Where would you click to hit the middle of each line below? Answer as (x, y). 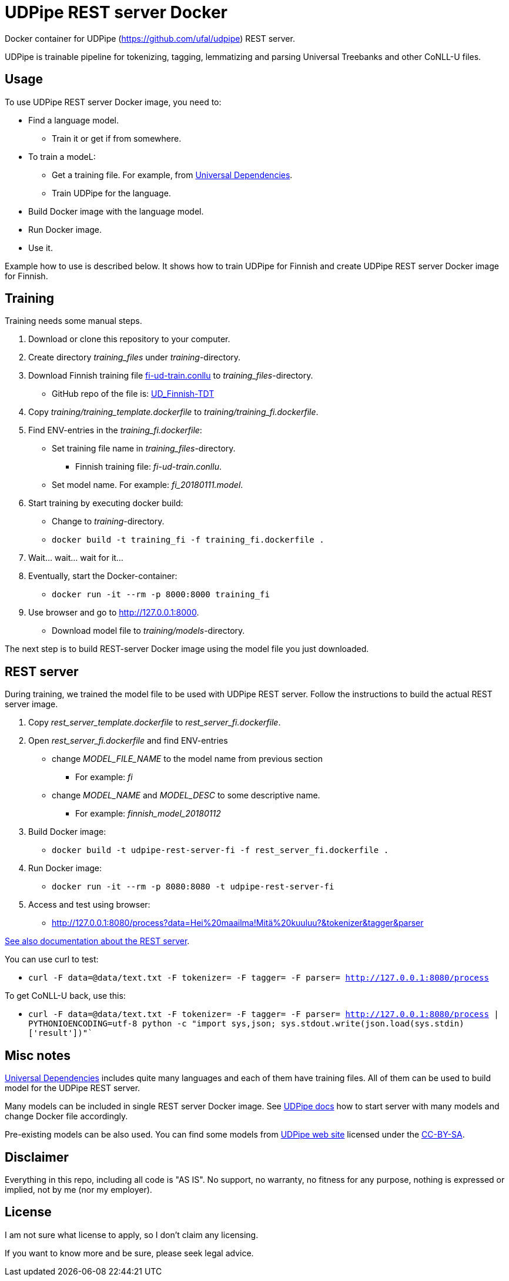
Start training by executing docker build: (106, 503)
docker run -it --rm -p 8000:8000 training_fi (161, 595)
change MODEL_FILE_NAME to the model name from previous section (187, 759)
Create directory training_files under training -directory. (135, 357)
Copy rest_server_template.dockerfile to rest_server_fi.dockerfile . (155, 723)
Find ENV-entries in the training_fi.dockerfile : (115, 430)
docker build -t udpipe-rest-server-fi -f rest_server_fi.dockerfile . (220, 850)
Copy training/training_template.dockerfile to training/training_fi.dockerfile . (173, 412)
